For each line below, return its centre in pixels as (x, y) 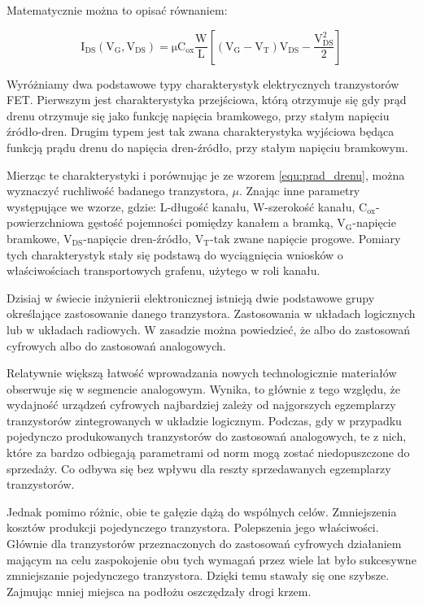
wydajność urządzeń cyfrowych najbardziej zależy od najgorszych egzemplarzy (201, 405)
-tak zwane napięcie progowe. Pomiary (305, 238)
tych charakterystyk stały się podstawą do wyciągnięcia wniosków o (175, 254)
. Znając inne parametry (300, 191)
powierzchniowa (46, 222)
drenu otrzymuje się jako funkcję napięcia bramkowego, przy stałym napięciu (198, 115)
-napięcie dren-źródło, (137, 238)
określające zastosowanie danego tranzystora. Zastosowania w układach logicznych (211, 313)
